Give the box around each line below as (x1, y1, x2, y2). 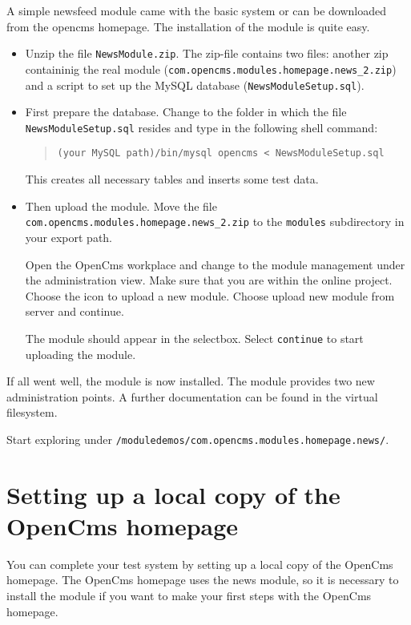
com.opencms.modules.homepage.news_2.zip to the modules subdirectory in (25, 213, 405, 230)
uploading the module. (25, 345, 136, 362)
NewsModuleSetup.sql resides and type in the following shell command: (25, 119, 378, 135)
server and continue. (25, 303, 124, 320)
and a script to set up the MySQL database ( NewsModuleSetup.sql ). (25, 76, 365, 93)
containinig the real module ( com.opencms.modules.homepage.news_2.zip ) (25, 60, 397, 77)
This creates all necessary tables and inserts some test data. (25, 171, 319, 187)
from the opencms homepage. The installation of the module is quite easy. (6, 18, 370, 34)
